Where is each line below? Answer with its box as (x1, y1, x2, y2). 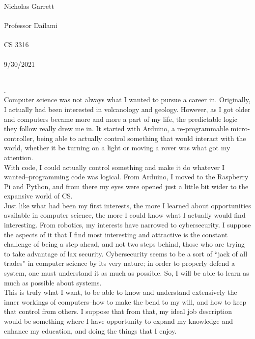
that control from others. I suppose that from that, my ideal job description (4, 306, 232, 316)
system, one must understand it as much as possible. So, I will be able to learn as (4, 268, 249, 278)
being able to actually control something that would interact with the (36, 133, 246, 143)
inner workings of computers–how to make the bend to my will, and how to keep (4, 296, 247, 307)
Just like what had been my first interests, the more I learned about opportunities (4, 200, 251, 210)
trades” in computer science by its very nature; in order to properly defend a (4, 258, 235, 268)
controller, (4, 133, 34, 143)
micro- (230, 123, 250, 134)
